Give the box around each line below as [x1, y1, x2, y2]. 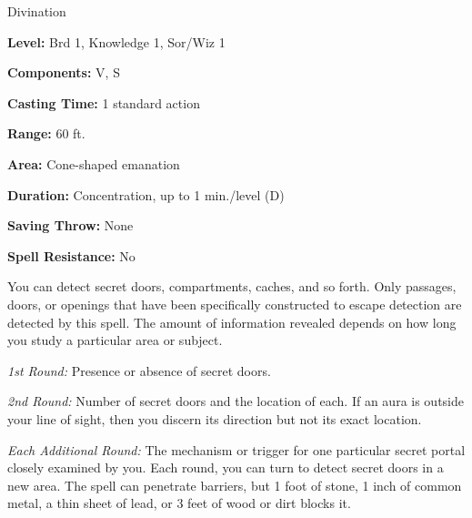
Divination [7, 2, 66, 20]
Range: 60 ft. [7, 124, 85, 143]
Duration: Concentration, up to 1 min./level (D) [7, 185, 285, 204]
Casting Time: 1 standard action [7, 93, 200, 112]
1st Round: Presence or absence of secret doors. [7, 361, 271, 380]
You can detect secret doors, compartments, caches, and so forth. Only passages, [7, 277, 457, 296]
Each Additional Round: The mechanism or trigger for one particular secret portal [7, 440, 466, 459]
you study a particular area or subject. [7, 330, 223, 350]
